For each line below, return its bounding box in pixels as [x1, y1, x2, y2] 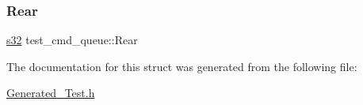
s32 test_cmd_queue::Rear [6, 32, 138, 48]
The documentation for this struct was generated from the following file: [6, 58, 357, 74]
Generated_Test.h [6, 84, 95, 101]
